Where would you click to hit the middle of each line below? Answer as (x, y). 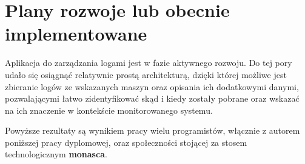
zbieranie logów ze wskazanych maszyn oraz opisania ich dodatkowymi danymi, (152, 86)
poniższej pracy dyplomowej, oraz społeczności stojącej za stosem (126, 142)
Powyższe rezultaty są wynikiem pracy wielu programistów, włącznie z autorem (152, 130)
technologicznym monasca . (56, 154)
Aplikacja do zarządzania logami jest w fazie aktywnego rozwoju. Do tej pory (149, 63)
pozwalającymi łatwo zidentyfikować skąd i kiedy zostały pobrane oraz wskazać (152, 98)
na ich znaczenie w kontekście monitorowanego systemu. (109, 110)
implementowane (76, 34)
